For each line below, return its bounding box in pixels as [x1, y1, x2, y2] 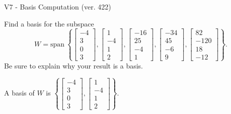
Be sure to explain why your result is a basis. [4, 60, 143, 70]
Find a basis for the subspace [4, 18, 94, 28]
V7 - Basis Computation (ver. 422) [4, 1, 111, 11]
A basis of [4, 87, 35, 98]
